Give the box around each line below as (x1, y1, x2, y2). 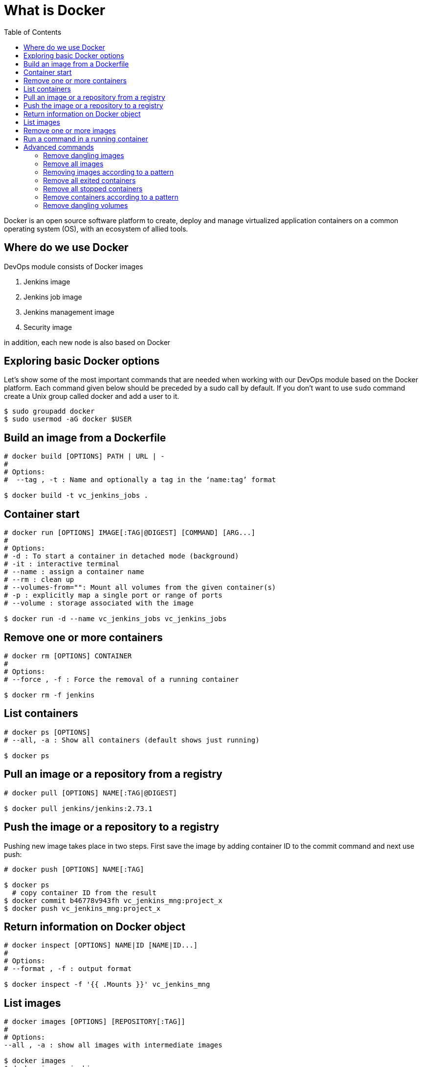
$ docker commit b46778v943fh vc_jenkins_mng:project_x (4, 896, 222, 905)
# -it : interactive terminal (4, 560, 120, 568)
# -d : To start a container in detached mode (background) (4, 552, 239, 560)
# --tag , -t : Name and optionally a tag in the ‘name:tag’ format (4, 476, 276, 484)
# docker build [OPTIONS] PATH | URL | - (4, 452, 165, 461)
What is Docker (4, 2, 106, 19)
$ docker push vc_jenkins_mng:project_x (4, 904, 161, 912)
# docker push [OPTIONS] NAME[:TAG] (4, 865, 144, 873)
